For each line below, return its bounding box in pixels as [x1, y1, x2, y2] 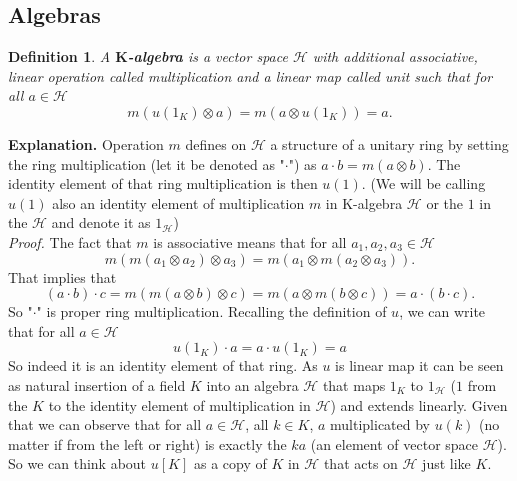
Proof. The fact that [8, 231, 132, 252]
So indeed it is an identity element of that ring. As [8, 355, 318, 376]
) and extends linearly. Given [330, 394, 508, 415]
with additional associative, [312, 46, 478, 67]
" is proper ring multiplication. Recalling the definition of [36, 301, 387, 322]
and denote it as [51, 212, 151, 233]
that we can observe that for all [8, 414, 202, 435]
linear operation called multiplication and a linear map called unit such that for [8, 65, 493, 86]
